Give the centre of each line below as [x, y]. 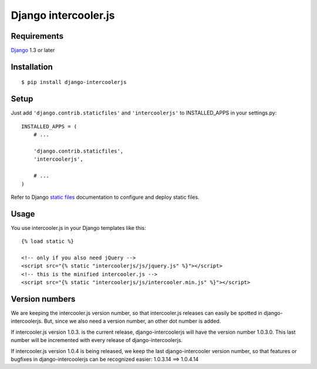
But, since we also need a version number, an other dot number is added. [132, 321]
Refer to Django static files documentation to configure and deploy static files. [105, 197]
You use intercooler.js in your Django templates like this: [78, 228]
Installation [32, 67]
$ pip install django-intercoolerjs [74, 82]
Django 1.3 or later [33, 50]
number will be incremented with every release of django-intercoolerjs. [97, 340]
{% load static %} [48, 241]
